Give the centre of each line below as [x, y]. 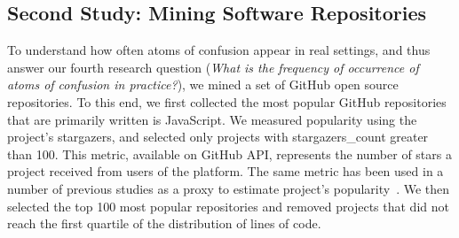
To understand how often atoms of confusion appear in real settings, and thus [219, 50]
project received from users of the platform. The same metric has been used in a [226, 171]
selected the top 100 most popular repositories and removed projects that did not [228, 206]
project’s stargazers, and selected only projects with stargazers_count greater [218, 137]
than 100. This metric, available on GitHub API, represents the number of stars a [229, 154]
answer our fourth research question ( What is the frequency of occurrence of [213, 67]
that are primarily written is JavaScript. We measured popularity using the [212, 119]
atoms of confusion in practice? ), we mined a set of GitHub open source [203, 84]
